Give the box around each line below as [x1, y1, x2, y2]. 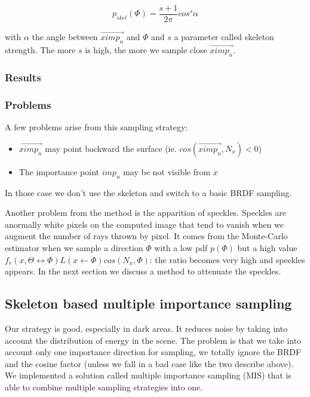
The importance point [19, 165, 100, 178]
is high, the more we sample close [85, 44, 207, 56]
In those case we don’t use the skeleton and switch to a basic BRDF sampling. [5, 186, 292, 198]
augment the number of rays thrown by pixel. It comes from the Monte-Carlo [5, 230, 288, 242]
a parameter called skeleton [174, 30, 274, 43]
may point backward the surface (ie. [45, 142, 177, 154]
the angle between [32, 30, 98, 43]
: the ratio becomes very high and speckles [149, 253, 305, 265]
